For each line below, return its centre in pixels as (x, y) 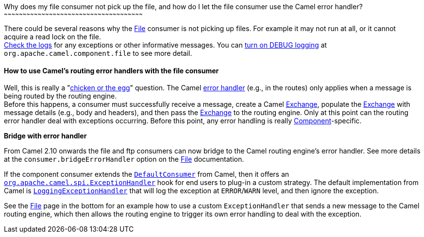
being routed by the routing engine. (60, 96)
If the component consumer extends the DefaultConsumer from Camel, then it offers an (147, 174)
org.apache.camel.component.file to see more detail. (98, 53)
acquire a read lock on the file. (52, 37)
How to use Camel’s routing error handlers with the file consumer (111, 70)
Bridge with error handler (45, 136)
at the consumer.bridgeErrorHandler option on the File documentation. (124, 159)
